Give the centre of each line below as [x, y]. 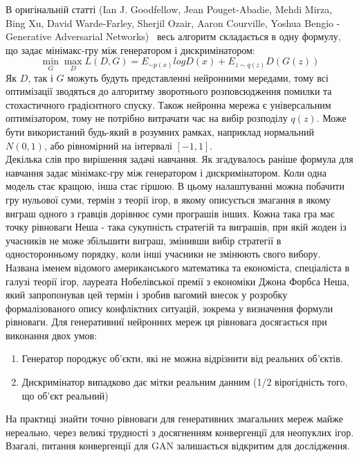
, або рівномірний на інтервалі [108, 145]
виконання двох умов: [52, 335]
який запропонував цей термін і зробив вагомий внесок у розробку [147, 295]
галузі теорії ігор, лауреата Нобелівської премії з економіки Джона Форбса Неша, [177, 281]
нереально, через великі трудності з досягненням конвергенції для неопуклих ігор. [180, 432]
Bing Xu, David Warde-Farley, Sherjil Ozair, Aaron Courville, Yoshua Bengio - [173, 23]
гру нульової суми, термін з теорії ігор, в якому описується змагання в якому [168, 199]
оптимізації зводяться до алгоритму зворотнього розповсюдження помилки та [169, 91]
